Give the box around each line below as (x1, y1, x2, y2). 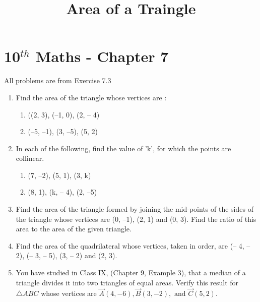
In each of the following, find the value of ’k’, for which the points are (16, 143, 231, 153)
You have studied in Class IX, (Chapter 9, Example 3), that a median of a (16, 267, 246, 278)
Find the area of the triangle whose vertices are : (16, 92, 167, 102)
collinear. (16, 153, 44, 163)
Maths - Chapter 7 (35, 46, 169, 67)
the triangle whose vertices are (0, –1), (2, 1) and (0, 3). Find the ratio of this (16, 213, 256, 224)
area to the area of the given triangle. (16, 223, 132, 234)
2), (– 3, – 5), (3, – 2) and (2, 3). (16, 250, 117, 261)
